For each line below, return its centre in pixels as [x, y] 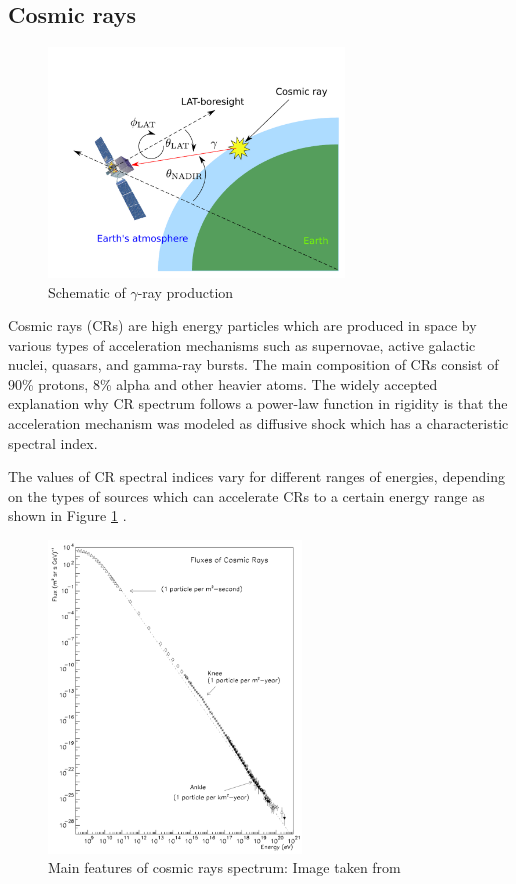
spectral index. [53, 442]
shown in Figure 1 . [67, 515]
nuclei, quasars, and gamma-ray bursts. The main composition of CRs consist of [253, 364]
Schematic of [87, 291]
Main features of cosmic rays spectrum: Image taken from [224, 867]
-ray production [185, 291]
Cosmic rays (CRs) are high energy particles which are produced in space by [242, 325]
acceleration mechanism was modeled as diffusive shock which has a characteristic [258, 423]
